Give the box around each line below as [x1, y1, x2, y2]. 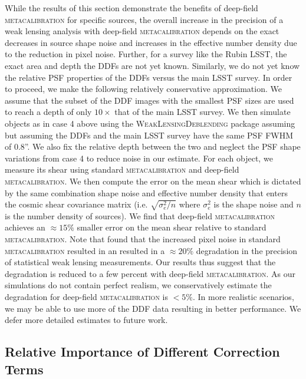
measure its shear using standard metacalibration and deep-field [5, 163, 239, 176]
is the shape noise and [213, 198, 294, 210]
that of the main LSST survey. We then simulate [114, 106, 291, 118]
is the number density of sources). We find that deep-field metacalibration [5, 209, 275, 222]
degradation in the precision [196, 244, 298, 256]
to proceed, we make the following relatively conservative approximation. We [5, 83, 282, 95]
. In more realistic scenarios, [192, 290, 294, 302]
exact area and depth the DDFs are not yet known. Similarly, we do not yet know [5, 59, 300, 71]
